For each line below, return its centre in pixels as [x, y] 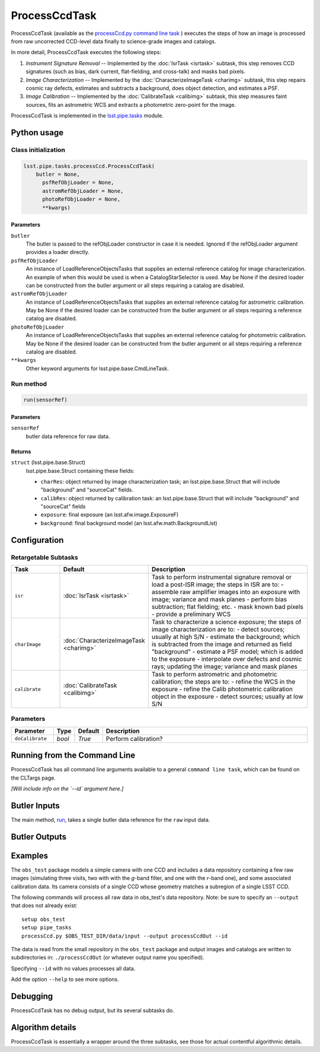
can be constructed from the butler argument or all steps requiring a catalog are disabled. [135, 285]
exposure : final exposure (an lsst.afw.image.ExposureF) [110, 515]
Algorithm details [44, 1027]
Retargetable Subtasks [44, 557]
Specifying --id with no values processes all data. [73, 968]
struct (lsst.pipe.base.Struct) [48, 462]
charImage [28, 644]
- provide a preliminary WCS [191, 614]
